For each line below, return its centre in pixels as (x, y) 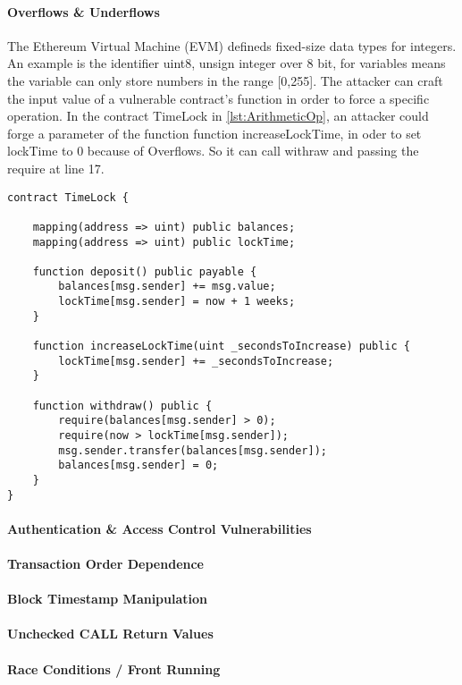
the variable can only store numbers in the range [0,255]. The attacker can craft (225, 80)
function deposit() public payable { (145, 271)
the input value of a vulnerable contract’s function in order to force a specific (218, 98)
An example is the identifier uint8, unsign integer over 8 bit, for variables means (227, 63)
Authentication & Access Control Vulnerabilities (160, 528)
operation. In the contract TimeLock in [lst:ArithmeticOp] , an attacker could (218, 116)
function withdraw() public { (122, 406)
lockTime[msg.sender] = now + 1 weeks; (177, 302)
